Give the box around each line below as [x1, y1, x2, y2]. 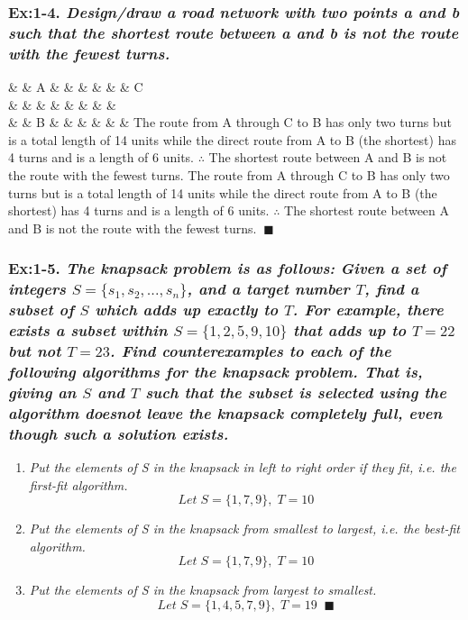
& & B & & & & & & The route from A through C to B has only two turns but [8, 113, 452, 132]
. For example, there [292, 298, 444, 321]
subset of [8, 298, 74, 321]
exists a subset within [8, 319, 168, 342]
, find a [364, 278, 419, 300]
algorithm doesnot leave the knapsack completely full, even [8, 401, 443, 424]
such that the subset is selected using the [145, 380, 446, 403]
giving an [8, 380, 77, 403]
